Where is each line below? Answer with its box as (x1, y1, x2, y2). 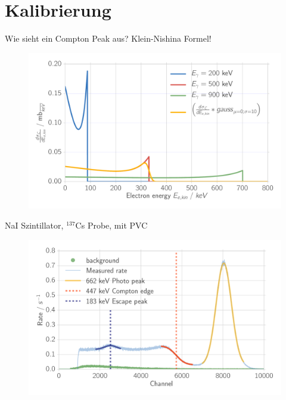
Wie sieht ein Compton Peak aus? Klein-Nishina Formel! (5, 32, 212, 45)
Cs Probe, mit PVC (75, 219, 148, 231)
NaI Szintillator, (5, 219, 64, 231)
